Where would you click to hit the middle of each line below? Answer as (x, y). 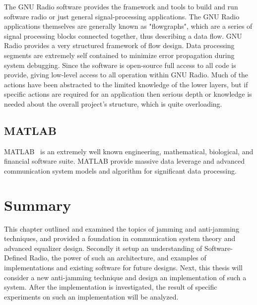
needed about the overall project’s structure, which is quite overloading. (113, 103)
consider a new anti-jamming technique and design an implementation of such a (125, 277)
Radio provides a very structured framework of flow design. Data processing (119, 45)
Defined (16, 258)
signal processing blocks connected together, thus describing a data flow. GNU (123, 35)
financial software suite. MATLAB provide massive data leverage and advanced (124, 161)
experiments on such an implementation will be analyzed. (91, 296)
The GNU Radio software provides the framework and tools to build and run (121, 6)
